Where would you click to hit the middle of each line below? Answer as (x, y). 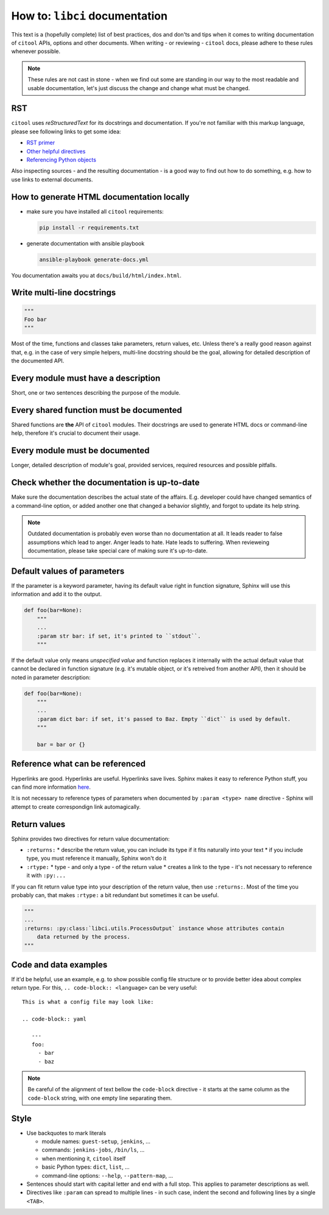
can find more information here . (51, 787)
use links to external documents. (52, 179)
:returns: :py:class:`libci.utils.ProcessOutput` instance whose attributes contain (154, 928)
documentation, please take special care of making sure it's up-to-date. (118, 551)
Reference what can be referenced (78, 764)
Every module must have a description (86, 378)
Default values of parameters (68, 571)
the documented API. (38, 361)
